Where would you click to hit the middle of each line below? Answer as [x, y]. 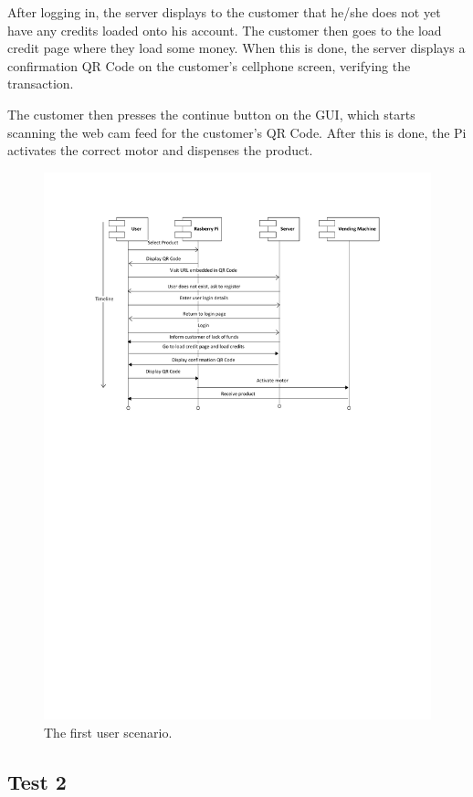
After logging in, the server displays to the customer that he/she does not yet [224, 12]
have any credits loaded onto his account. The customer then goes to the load [225, 30]
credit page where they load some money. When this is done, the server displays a [236, 48]
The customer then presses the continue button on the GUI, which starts [211, 114]
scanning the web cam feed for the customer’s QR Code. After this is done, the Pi [237, 132]
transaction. [41, 84]
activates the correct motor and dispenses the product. [160, 150]
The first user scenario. [108, 733]
